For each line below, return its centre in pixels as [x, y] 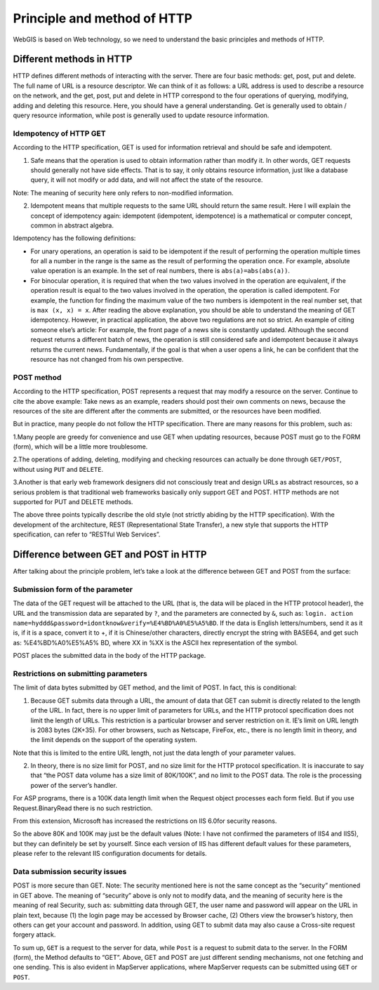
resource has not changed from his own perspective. [107, 359]
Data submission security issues [70, 871]
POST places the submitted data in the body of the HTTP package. [109, 656]
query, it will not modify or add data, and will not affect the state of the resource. [147, 180]
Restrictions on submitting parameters [80, 673]
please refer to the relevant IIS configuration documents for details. [110, 854]
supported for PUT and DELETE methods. [73, 502]
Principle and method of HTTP [103, 18]
